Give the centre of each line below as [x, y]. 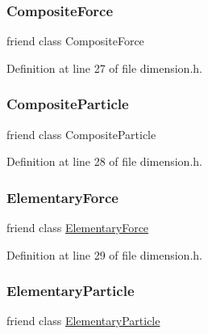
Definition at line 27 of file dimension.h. [104, 68]
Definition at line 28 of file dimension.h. [104, 161]
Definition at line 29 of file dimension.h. [104, 254]
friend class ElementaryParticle [83, 321]
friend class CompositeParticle [81, 134]
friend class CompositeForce [75, 41]
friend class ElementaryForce [78, 228]
